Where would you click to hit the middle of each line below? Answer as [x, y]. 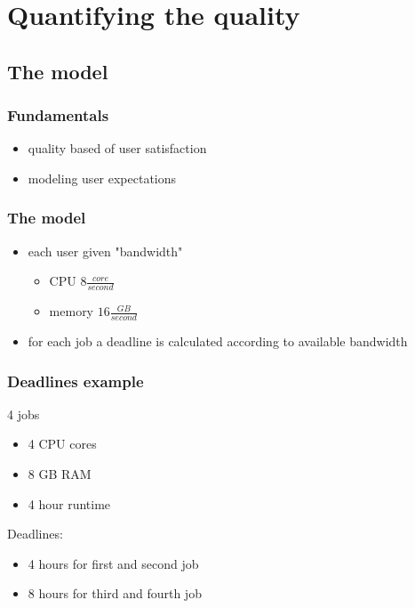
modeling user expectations [102, 178]
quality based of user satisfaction [117, 148]
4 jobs [24, 413]
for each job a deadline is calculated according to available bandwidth [218, 341]
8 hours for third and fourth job [115, 593]
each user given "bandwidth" [105, 251]
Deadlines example [76, 381]
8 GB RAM [60, 474]
